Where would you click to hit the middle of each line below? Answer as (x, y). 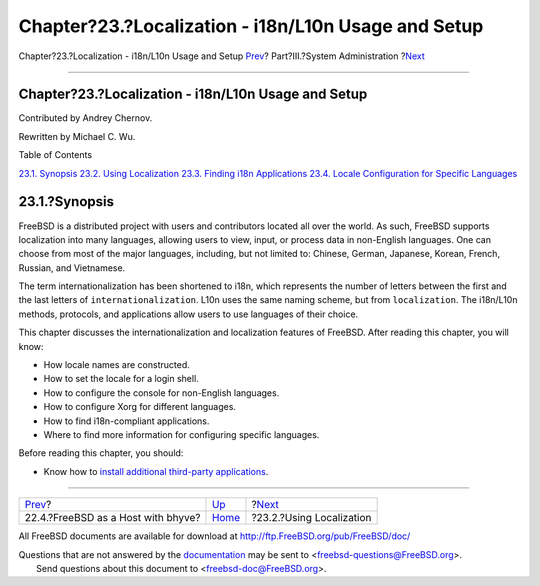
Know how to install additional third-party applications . (156, 471)
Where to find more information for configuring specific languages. (181, 434)
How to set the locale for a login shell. (121, 379)
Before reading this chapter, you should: (101, 453)
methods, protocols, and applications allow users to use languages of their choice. (188, 314)
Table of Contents (55, 155)
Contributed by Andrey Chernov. (85, 118)
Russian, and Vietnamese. (72, 267)
